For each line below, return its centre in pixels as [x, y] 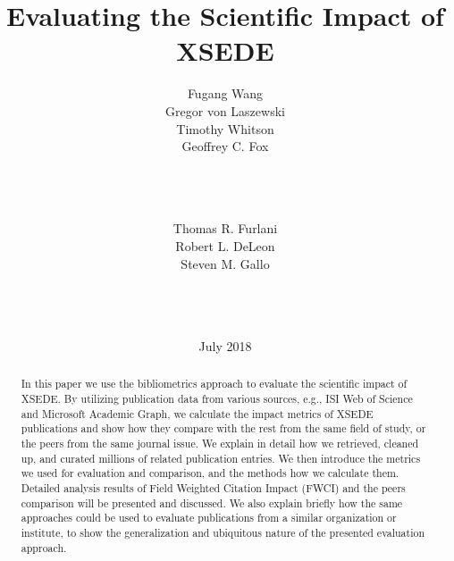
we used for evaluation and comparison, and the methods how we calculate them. [210, 473]
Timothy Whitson [225, 128]
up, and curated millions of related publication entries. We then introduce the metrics [221, 458]
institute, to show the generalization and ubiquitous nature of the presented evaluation [223, 532]
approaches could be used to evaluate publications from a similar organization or [209, 518]
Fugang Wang [225, 93]
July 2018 [225, 346]
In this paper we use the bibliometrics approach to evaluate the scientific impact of [214, 384]
